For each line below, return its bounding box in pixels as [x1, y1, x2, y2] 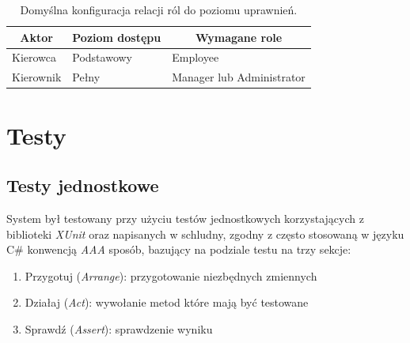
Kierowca [12, 49, 57, 66]
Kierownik [12, 69, 62, 85]
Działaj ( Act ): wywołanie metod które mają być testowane [25, 294, 309, 311]
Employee [172, 49, 219, 66]
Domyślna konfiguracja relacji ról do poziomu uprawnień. [20, 2, 298, 17]
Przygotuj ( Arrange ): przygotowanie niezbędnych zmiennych [25, 267, 317, 284]
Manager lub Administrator [172, 69, 306, 85]
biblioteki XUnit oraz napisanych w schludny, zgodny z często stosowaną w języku [6, 225, 404, 242]
